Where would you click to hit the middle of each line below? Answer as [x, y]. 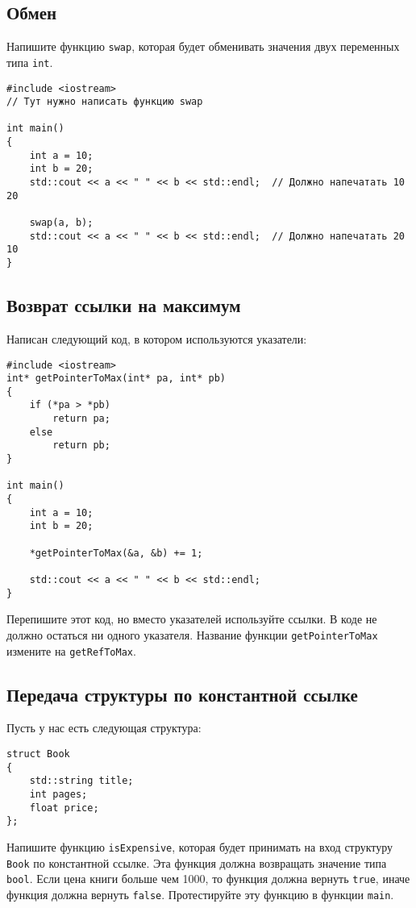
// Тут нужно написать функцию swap [105, 102]
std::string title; [81, 781]
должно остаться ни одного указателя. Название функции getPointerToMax [192, 634]
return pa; [81, 419]
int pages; [58, 794]
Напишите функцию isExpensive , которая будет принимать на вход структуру [200, 846]
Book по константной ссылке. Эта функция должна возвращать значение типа [197, 862]
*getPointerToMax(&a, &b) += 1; [116, 553]
